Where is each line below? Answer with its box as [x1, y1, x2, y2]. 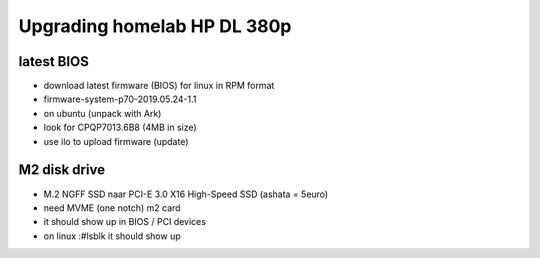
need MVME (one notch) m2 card [43, 201, 181, 214]
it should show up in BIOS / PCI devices [43, 216, 207, 228]
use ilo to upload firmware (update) [43, 135, 189, 147]
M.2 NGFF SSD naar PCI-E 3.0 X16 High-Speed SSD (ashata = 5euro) [43, 188, 329, 200]
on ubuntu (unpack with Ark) [43, 107, 162, 119]
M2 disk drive [18, 161, 105, 179]
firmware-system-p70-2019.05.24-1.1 [43, 93, 197, 105]
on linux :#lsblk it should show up [43, 230, 181, 242]
